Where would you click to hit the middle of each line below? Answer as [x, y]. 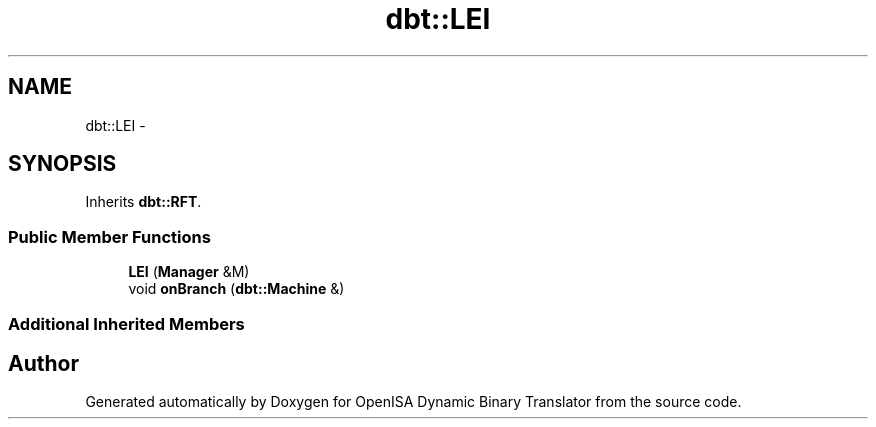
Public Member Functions [109, 236]
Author [43, 363]
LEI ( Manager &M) [189, 272]
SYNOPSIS [62, 164]
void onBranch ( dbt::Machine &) [236, 289]
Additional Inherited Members [126, 323]
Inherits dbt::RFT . [143, 202]
